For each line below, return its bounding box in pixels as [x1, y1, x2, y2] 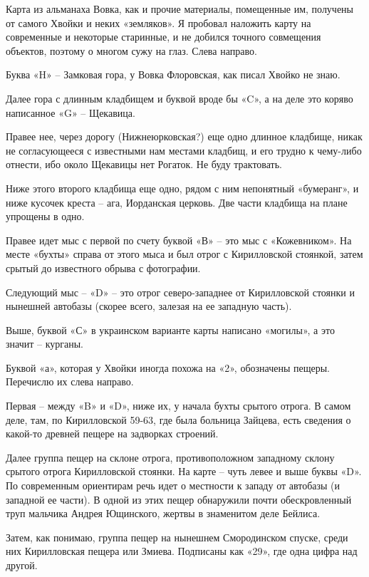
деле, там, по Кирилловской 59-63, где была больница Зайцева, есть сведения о [6, 412, 351, 427]
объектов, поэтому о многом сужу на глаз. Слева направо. [6, 43, 257, 58]
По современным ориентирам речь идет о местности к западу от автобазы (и [6, 478, 341, 493]
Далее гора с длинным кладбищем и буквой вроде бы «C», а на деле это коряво [6, 90, 353, 105]
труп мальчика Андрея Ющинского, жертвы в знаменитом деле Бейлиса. [6, 506, 321, 521]
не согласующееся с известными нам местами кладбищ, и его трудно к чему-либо [6, 142, 362, 157]
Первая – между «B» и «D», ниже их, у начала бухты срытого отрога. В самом [6, 398, 351, 413]
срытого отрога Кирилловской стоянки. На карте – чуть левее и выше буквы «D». [6, 464, 362, 479]
